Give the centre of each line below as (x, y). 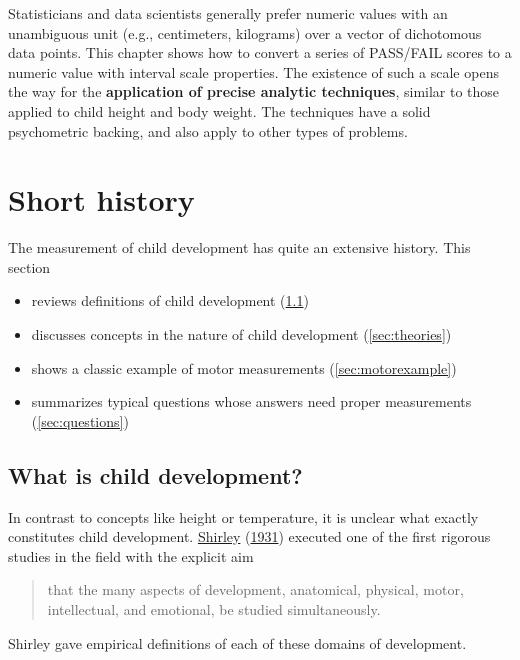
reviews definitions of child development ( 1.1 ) (170, 300)
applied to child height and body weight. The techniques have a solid (219, 110)
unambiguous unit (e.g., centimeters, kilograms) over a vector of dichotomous (245, 32)
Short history (101, 199)
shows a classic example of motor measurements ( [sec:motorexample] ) (244, 367)
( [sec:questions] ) (80, 420)
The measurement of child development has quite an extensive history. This (239, 247)
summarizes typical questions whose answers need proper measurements (251, 401)
